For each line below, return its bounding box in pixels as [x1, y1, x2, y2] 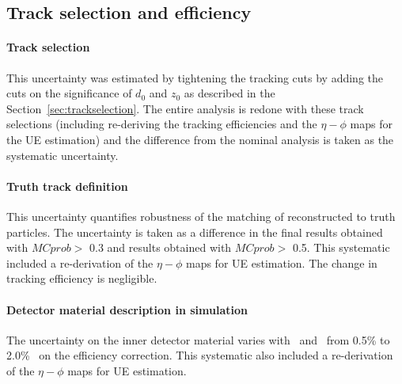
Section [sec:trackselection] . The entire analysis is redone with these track [6, 100, 364, 116]
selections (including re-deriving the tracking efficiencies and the [6, 116, 317, 132]
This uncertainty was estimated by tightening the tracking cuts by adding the [6, 69, 383, 86]
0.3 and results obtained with [89, 239, 232, 256]
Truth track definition [6, 177, 128, 194]
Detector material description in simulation [6, 301, 248, 317]
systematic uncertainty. [6, 146, 119, 163]
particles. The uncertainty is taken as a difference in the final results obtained [6, 223, 383, 240]
